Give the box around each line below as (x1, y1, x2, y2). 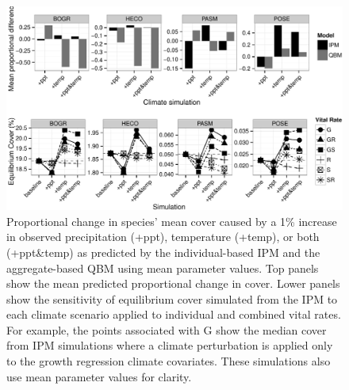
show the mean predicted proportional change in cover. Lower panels (6, 275, 340, 292)
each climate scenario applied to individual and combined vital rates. (6, 306, 341, 323)
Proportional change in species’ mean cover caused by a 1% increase (6, 212, 337, 229)
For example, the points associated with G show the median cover (6, 321, 327, 338)
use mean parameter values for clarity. (6, 368, 192, 384)
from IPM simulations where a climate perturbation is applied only (6, 337, 333, 354)
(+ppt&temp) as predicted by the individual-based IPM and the (6, 243, 320, 260)
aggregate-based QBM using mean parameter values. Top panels (6, 259, 319, 276)
